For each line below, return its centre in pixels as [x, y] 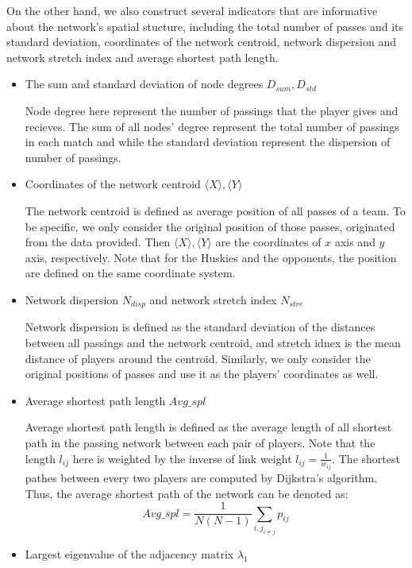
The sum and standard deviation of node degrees [144, 84]
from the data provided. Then [98, 242]
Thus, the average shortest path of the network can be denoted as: [187, 493]
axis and [355, 242]
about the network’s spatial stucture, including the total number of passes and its [205, 26]
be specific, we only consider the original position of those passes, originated [210, 226]
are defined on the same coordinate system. [130, 273]
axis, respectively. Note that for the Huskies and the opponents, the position [211, 257]
